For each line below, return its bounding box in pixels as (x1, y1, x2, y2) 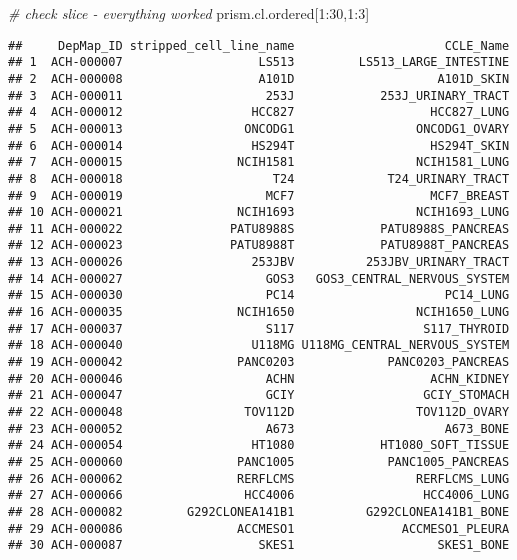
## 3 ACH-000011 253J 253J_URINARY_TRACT (8, 88, 510, 103)
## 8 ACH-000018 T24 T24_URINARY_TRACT (8, 171, 510, 186)
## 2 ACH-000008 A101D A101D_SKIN (8, 71, 510, 86)
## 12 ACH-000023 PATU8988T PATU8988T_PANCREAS (8, 238, 510, 253)
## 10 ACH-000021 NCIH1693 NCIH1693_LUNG (8, 205, 510, 220)
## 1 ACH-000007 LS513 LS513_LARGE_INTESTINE (8, 55, 510, 70)
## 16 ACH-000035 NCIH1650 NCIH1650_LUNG (8, 305, 510, 320)
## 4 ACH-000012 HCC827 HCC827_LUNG (8, 105, 510, 120)
